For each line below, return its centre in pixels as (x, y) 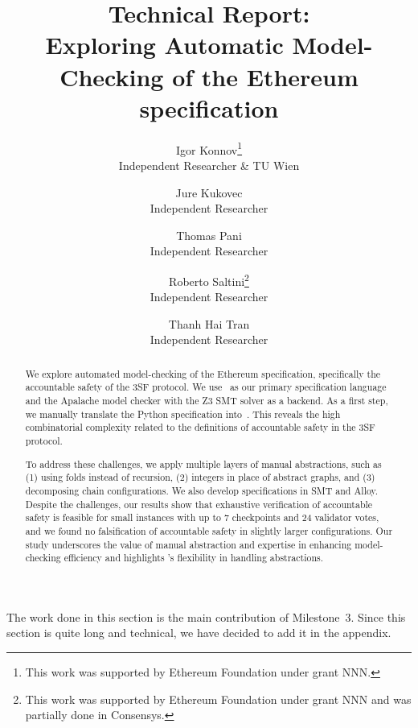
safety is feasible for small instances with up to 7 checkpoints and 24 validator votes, (202, 517)
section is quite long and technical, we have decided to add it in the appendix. (199, 633)
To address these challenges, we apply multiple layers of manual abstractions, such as (203, 463)
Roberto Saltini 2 (209, 279)
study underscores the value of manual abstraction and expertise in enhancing (189, 544)
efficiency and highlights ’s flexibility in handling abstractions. (194, 558)
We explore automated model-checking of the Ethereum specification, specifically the (203, 373)
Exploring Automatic (164, 45)
